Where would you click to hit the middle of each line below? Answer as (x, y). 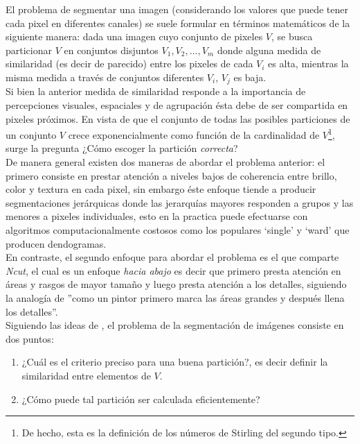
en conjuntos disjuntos (111, 50)
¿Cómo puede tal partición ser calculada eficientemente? (141, 399)
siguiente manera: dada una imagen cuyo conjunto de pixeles (134, 36)
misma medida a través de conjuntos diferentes (105, 77)
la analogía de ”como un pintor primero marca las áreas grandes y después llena (175, 297)
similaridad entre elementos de (86, 375)
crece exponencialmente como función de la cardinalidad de (194, 134)
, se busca (292, 36)
